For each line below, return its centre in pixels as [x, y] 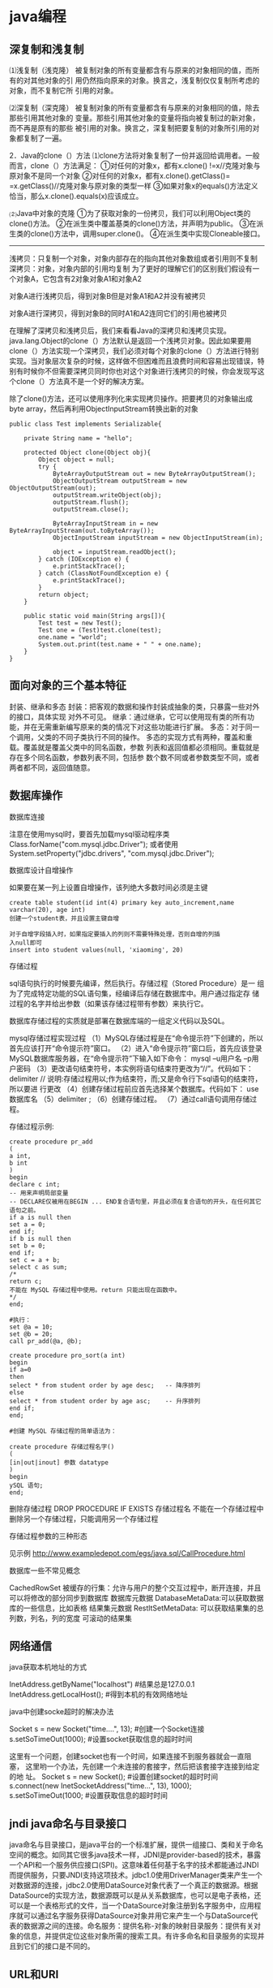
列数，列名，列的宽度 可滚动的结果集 [70, 1618]
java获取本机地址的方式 [48, 1667]
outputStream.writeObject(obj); [107, 495]
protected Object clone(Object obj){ [87, 452]
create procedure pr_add [51, 1142]
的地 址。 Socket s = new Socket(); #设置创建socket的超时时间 [114, 1777]
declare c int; [35, 1184]
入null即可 [26, 943]
